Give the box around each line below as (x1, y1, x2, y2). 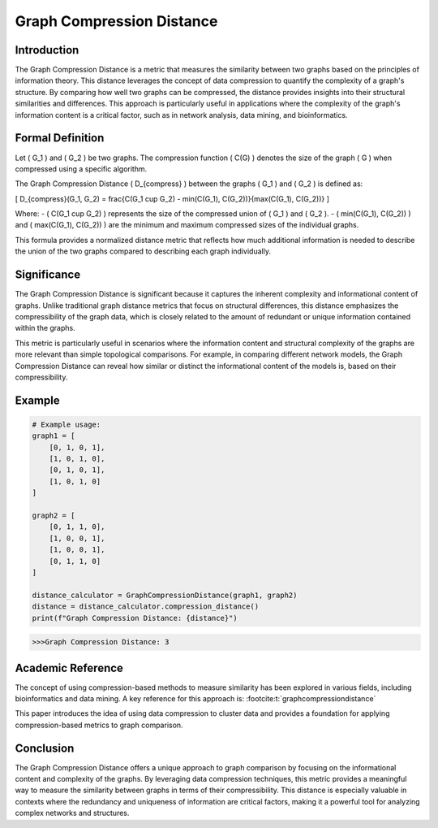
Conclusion (15, 741, 75, 755)
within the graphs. (15, 323, 76, 333)
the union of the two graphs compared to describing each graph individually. (15, 246, 272, 256)
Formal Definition (15, 131, 105, 145)
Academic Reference (15, 661, 123, 674)
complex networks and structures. (15, 808, 130, 818)
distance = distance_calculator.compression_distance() (32, 602, 260, 611)
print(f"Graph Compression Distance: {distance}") (32, 613, 238, 622)
